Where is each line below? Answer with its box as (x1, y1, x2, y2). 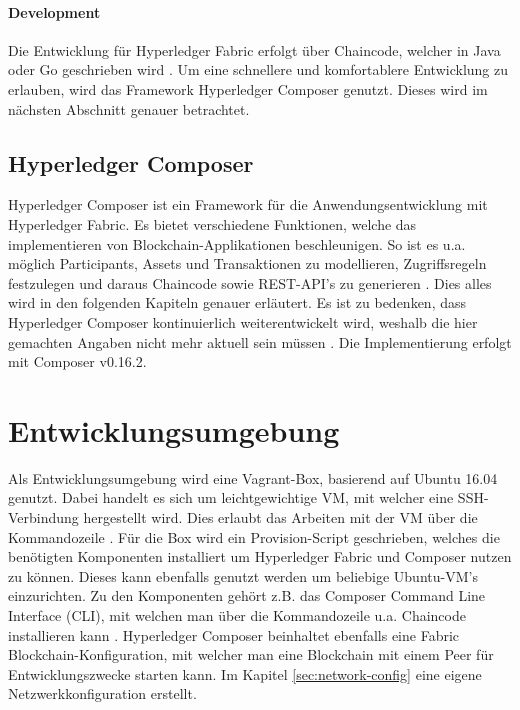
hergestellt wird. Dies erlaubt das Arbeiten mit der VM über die (83, 507, 478, 528)
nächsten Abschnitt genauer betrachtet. (8, 98, 250, 119)
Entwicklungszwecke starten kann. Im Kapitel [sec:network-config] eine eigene (8, 663, 482, 684)
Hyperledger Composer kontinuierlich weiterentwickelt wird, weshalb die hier (8, 311, 478, 332)
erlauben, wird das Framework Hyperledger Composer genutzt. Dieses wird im (8, 78, 488, 99)
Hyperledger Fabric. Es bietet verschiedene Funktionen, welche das (8, 213, 417, 234)
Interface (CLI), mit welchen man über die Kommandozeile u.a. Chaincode (8, 605, 466, 625)
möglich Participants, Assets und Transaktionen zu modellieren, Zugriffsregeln (8, 253, 487, 274)
